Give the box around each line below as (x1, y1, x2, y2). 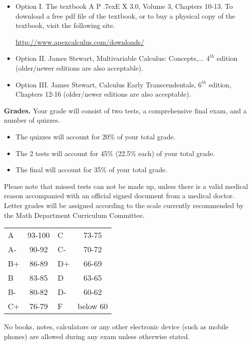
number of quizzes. (4, 115, 60, 125)
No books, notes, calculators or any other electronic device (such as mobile (4, 321, 229, 332)
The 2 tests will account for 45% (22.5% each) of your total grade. (15, 148, 215, 158)
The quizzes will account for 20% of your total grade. (15, 131, 176, 141)
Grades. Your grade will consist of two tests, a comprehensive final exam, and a (4, 105, 247, 115)
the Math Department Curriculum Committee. (4, 210, 145, 220)
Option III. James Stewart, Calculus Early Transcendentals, (15, 79, 196, 89)
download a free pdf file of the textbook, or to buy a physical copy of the (15, 10, 235, 21)
